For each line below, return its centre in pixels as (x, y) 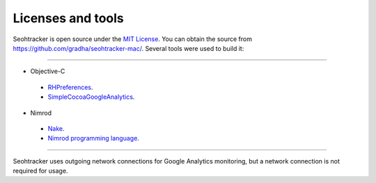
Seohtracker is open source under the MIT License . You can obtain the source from (132, 39)
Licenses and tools (69, 18)
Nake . (56, 128)
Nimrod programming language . (93, 138)
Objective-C (48, 71)
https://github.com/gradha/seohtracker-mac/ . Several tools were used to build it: (128, 48)
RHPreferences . (70, 87)
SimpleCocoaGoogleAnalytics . (91, 97)
